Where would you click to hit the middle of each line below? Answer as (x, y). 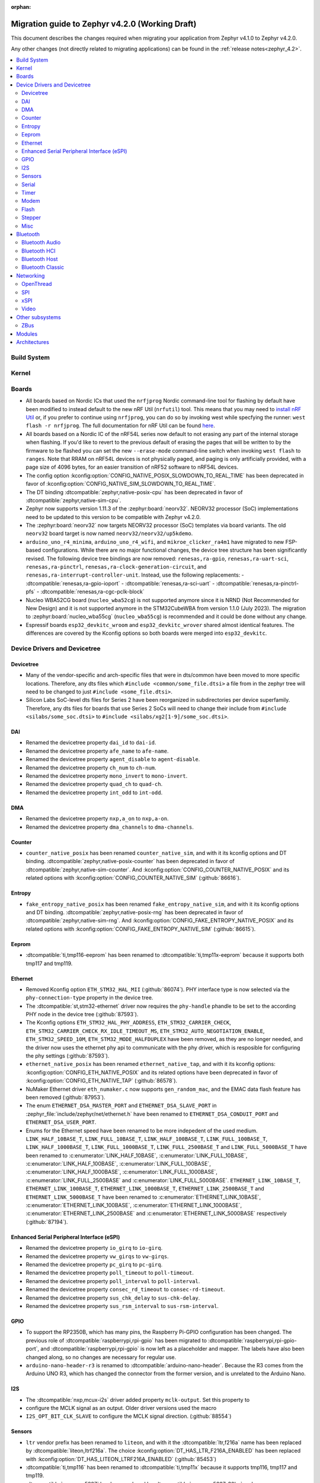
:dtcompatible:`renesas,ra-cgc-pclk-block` (92, 592)
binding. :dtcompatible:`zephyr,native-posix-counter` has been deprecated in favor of (130, 861)
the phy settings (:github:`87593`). (68, 1056)
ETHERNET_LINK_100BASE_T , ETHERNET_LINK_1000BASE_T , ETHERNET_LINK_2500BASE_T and (145, 1189)
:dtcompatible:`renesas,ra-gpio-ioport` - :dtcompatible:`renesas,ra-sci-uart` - (120, 583)
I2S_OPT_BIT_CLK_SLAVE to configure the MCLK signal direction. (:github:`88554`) (129, 1416)
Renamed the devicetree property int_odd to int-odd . (94, 793)
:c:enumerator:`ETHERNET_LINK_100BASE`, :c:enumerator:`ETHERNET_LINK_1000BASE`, (134, 1205)
